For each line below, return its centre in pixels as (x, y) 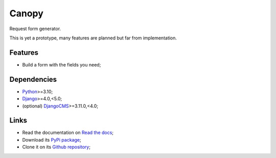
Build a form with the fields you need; (62, 64)
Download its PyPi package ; (52, 140)
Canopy (26, 13)
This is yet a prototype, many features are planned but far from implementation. (93, 38)
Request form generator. (35, 29)
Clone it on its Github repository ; (56, 147)
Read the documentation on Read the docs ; (68, 132)
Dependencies (33, 79)
